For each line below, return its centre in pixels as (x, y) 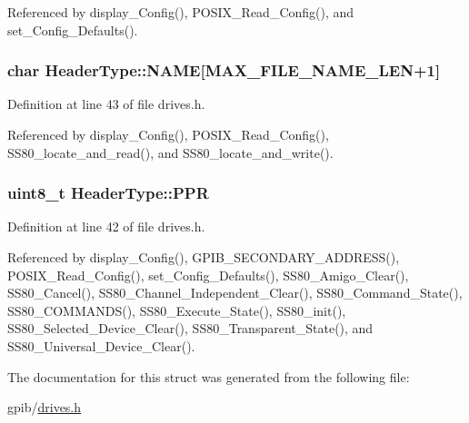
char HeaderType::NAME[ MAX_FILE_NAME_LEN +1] (224, 70)
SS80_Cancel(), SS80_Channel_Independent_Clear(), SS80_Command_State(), (235, 293)
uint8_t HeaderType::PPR (108, 193)
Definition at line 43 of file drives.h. (106, 104)
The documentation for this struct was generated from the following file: (209, 376)
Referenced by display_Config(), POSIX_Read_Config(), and (181, 12)
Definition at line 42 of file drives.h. (106, 226)
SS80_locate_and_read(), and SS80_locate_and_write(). (170, 152)
